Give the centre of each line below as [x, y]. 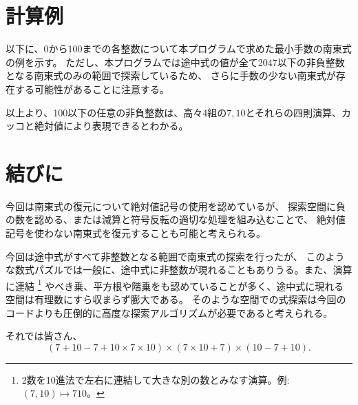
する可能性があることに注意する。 [92, 89]
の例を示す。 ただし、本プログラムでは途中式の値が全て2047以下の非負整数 [175, 62]
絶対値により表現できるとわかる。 [111, 126]
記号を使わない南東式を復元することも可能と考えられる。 [136, 233]
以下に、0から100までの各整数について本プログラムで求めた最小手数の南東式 [179, 49]
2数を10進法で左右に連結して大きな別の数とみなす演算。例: [156, 379]
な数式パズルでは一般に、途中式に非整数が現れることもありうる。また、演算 [179, 270]
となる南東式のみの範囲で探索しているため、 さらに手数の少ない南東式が [171, 75]
